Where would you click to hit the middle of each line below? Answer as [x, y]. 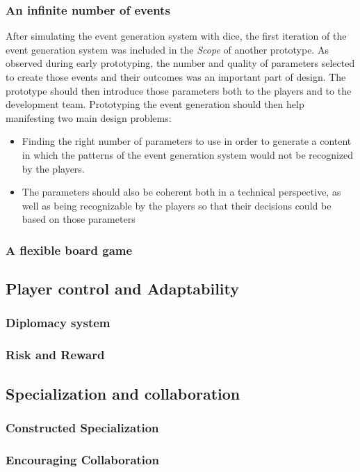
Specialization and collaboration [123, 393]
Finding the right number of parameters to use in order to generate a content [187, 141]
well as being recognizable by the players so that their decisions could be [177, 205]
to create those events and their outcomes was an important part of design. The [176, 77]
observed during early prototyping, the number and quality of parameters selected [180, 63]
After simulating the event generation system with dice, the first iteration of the [176, 36]
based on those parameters [79, 219]
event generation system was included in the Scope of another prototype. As [167, 49]
